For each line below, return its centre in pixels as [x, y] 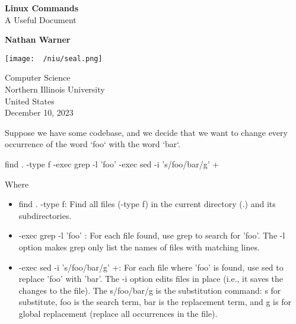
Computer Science [38, 77]
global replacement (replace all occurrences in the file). [118, 313]
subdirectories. [45, 215]
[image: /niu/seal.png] [54, 58]
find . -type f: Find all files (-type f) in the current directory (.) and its [147, 204]
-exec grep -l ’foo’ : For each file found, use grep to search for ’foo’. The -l [152, 235]
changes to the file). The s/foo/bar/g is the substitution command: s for [150, 290]
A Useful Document [41, 19]
